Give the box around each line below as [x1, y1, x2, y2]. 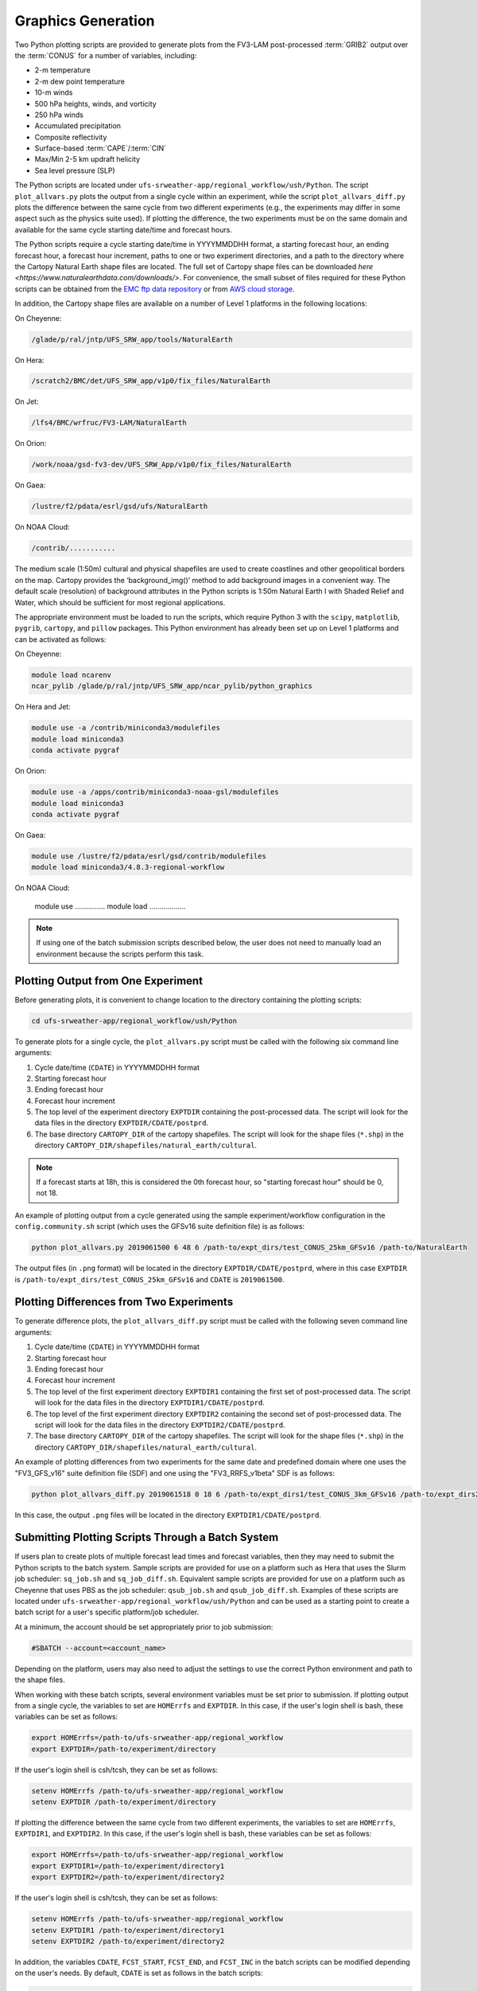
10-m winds [34, 88, 73, 97]
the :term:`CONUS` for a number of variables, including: [14, 50, 197, 60]
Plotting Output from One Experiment [14, 974, 203, 988]
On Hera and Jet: [14, 702, 71, 712]
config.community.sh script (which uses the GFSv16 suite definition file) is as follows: [14, 1222, 305, 1231]
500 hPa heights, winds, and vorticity [34, 99, 157, 108]
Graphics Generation [14, 12, 155, 29]
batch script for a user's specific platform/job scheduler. [14, 1607, 200, 1617]
